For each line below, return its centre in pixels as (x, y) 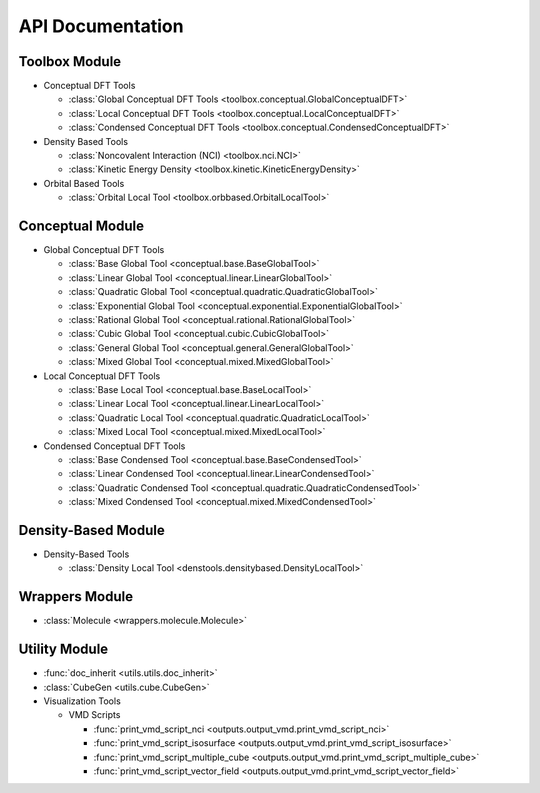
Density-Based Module (91, 530)
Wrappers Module (76, 596)
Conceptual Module (81, 226)
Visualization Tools (82, 701)
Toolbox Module (70, 61)
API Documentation (101, 26)
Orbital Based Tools (84, 183)
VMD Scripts (94, 715)
